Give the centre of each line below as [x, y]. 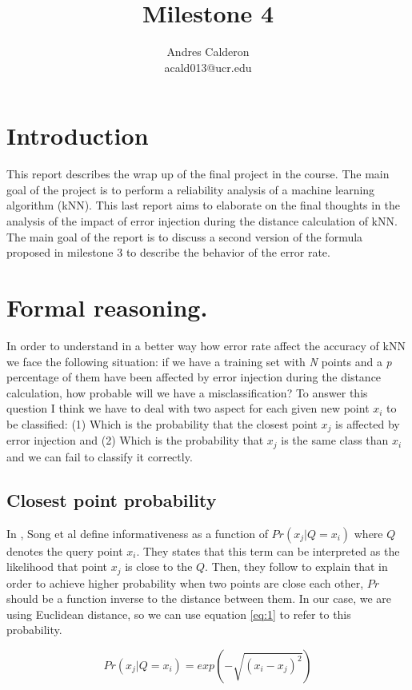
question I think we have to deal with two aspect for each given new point [188, 408]
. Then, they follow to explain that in [296, 566]
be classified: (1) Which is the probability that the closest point [162, 423]
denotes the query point [65, 550]
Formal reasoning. [107, 307]
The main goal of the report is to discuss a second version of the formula [185, 236]
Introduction [78, 136]
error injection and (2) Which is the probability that [135, 440]
